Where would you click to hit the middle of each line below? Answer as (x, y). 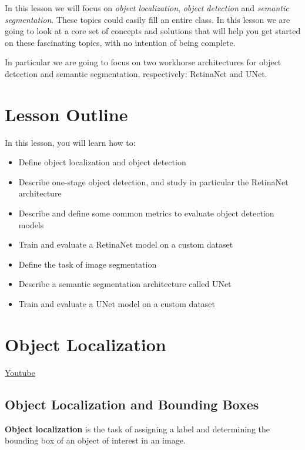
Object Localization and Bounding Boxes (132, 404)
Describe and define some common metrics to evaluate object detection (146, 213)
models (31, 224)
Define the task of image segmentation (88, 264)
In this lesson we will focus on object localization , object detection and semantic (147, 8)
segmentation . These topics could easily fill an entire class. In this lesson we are (148, 19)
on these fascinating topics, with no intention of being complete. (120, 42)
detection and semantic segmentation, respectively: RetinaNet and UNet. (136, 73)
